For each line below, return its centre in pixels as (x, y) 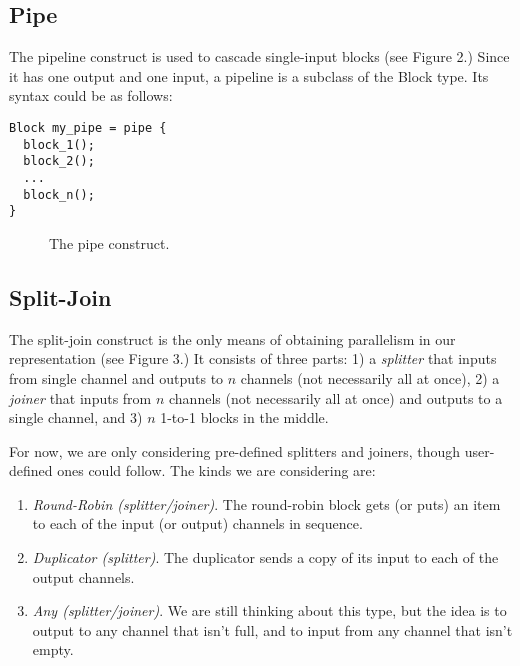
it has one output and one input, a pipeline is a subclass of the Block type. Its (249, 75)
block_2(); (59, 161)
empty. (53, 649)
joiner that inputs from (80, 397)
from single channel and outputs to (116, 377)
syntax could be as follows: (91, 95)
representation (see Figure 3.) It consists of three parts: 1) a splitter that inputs (253, 358)
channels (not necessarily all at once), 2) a (370, 377)
